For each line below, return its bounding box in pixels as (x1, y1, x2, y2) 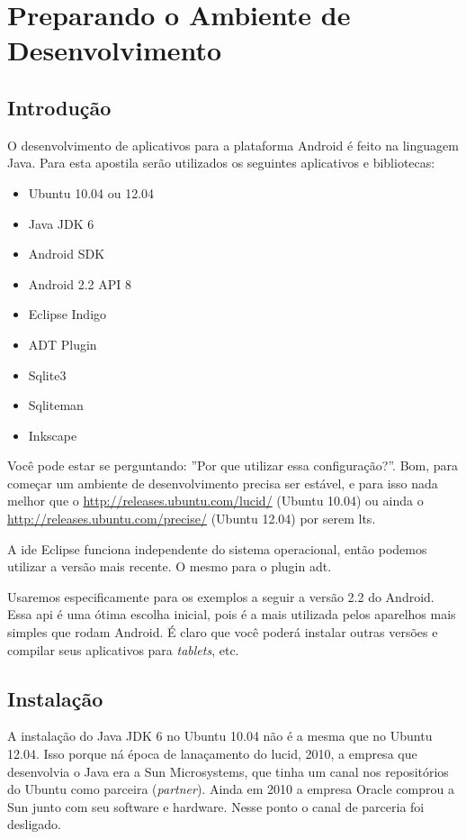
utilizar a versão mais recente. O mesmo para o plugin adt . (7, 557, 332, 576)
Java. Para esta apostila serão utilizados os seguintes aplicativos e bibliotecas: (7, 153, 435, 172)
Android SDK (28, 244, 105, 263)
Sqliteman (28, 396, 84, 415)
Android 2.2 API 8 (28, 274, 131, 293)
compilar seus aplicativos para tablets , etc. (7, 640, 239, 659)
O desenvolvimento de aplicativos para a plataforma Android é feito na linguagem (7, 135, 459, 154)
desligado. (7, 815, 61, 834)
